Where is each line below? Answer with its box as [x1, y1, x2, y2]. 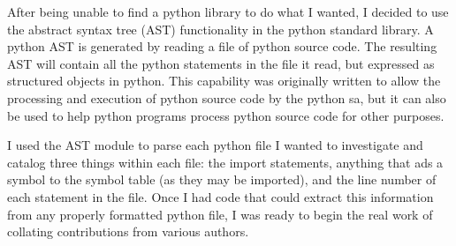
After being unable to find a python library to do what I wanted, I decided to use [7, 3, 449, 20]
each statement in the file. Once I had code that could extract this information [7, 187, 434, 205]
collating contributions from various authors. [7, 222, 249, 241]
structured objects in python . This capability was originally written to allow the [7, 71, 441, 90]
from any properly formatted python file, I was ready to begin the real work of [7, 205, 433, 223]
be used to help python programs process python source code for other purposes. [7, 106, 445, 124]
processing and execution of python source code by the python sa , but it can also [7, 88, 446, 107]
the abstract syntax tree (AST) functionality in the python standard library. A [7, 19, 434, 38]
